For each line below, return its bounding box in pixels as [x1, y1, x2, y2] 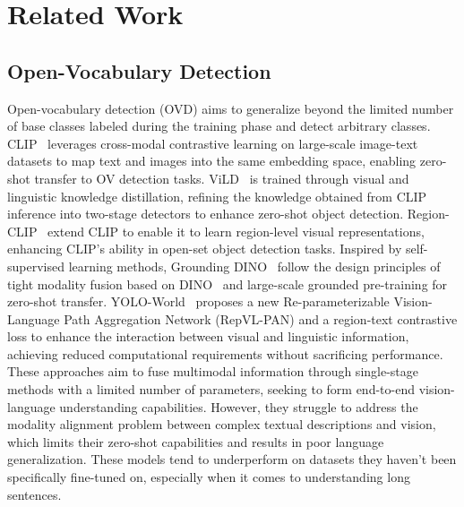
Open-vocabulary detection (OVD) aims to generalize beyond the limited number [7, 99, 454, 117]
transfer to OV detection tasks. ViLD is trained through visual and [34, 168, 409, 187]
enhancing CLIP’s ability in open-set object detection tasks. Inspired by [7, 239, 402, 258]
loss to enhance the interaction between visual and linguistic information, [7, 327, 409, 346]
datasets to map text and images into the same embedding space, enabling [7, 151, 417, 170]
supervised [7, 256, 64, 275]
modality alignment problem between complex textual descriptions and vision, [7, 415, 436, 434]
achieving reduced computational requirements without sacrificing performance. [7, 344, 443, 363]
